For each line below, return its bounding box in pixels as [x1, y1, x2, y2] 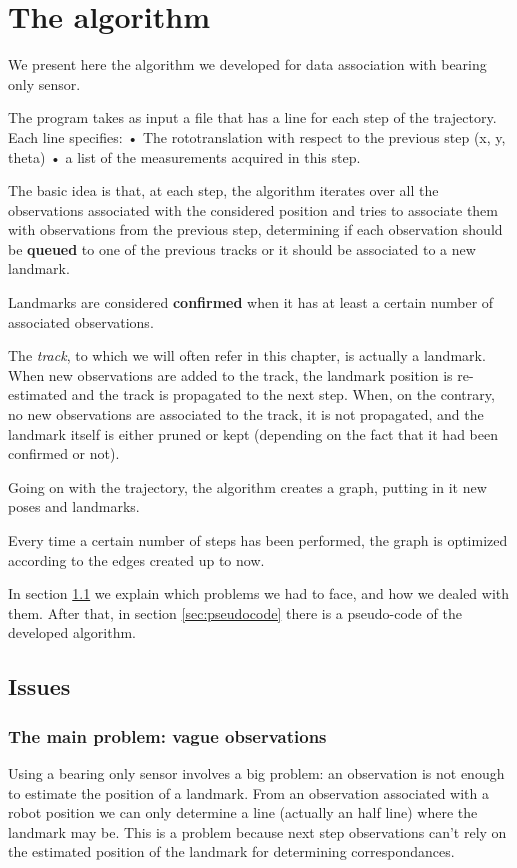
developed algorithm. [8, 622, 137, 643]
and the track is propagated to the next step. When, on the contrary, [71, 384, 495, 405]
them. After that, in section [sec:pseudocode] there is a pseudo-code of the [8, 602, 462, 623]
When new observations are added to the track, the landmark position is [8, 364, 453, 385]
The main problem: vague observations [8, 723, 327, 748]
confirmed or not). [8, 443, 120, 464]
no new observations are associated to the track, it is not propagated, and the [8, 404, 484, 425]
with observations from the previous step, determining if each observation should [8, 219, 503, 240]
